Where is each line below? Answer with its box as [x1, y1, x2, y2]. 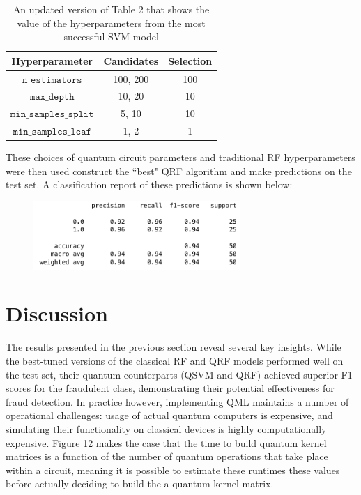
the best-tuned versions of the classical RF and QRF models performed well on [6, 353, 344, 367]
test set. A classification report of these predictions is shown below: [6, 177, 293, 192]
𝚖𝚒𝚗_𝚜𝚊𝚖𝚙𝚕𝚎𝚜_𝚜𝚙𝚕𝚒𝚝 [10, 109, 94, 120]
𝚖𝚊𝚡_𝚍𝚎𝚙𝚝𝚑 [30, 92, 75, 102]
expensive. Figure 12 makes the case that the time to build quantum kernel [6, 435, 327, 450]
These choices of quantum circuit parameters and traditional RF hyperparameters [6, 150, 355, 165]
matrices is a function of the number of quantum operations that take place [6, 449, 328, 464]
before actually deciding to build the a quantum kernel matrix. [6, 476, 274, 491]
